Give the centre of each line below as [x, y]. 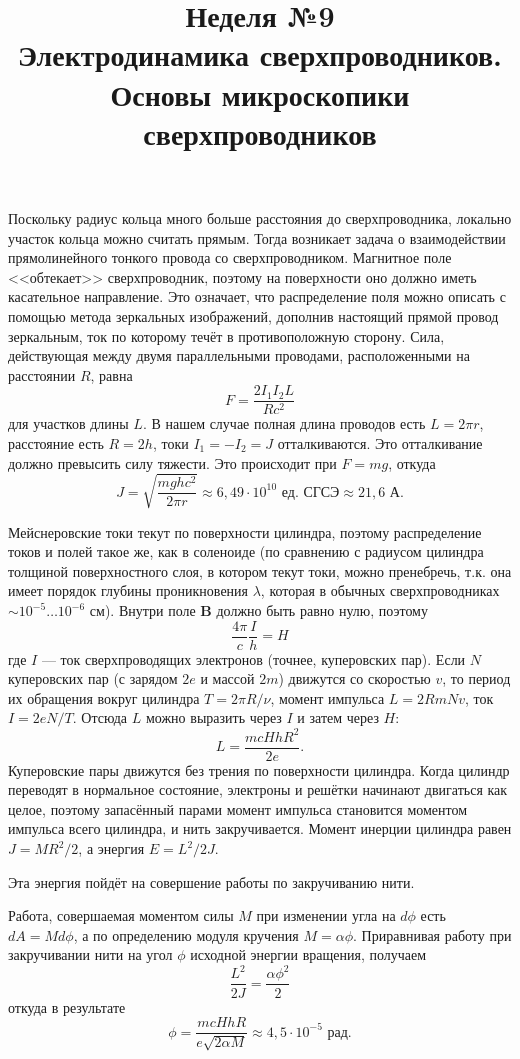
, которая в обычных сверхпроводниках [380, 590]
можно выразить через [213, 717]
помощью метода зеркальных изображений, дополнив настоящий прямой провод [253, 315]
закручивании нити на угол [90, 954]
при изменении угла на [326, 915]
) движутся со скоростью [354, 678]
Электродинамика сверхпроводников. [260, 54]
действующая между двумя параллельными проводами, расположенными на [239, 355]
